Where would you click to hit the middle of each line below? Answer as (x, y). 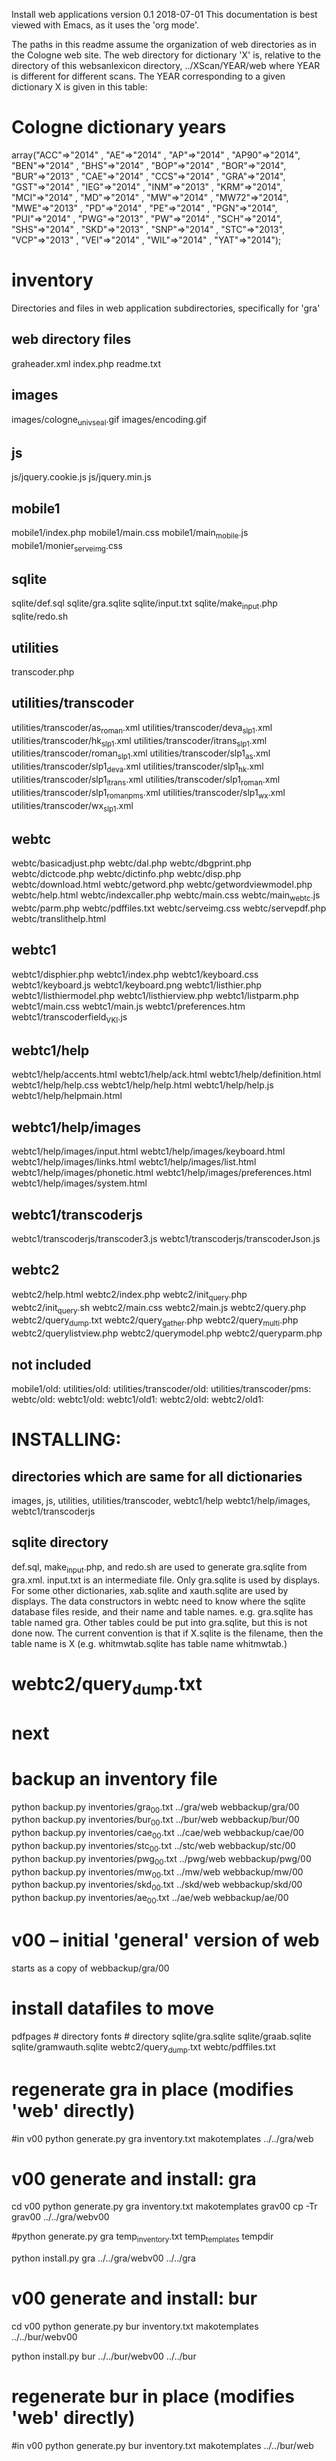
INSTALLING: (66, 1440)
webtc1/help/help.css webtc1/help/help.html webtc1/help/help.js (142, 1085)
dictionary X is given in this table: (79, 87)
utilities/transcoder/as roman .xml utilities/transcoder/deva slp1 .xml (142, 728)
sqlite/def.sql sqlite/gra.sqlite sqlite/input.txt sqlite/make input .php (144, 604)
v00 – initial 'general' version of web (165, 1940)
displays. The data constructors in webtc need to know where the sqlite (158, 1601)
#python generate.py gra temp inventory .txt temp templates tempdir (142, 2237)
